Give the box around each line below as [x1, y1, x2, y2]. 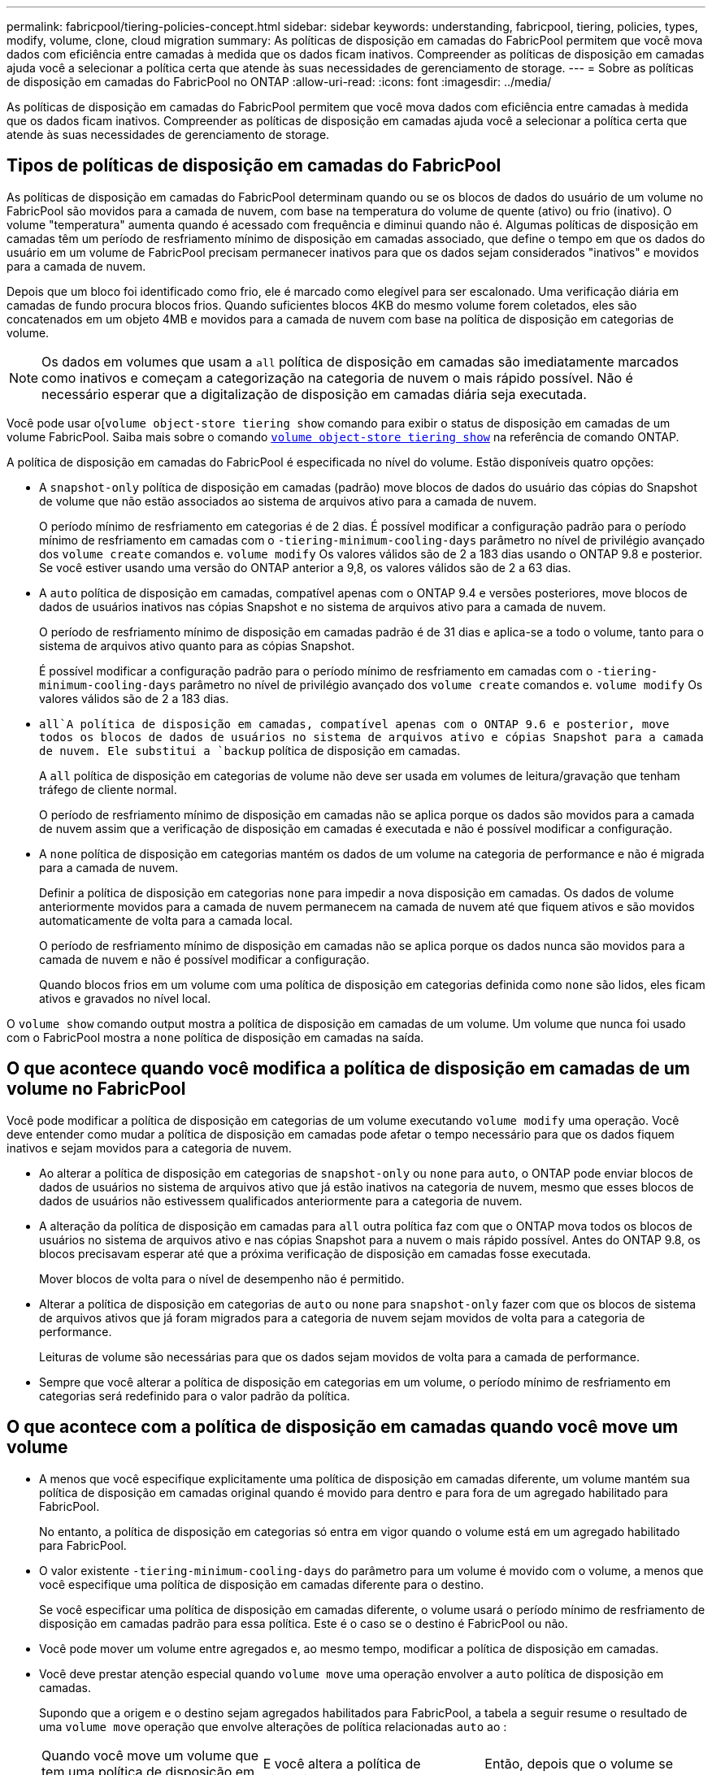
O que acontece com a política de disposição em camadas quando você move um [7, 1417, 679, 1438]
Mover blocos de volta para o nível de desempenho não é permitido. [39, 1271, 405, 1286]
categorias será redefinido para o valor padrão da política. [39, 1388, 350, 1403]
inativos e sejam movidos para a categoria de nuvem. [7, 1140, 292, 1155]
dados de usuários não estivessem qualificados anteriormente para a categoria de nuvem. [39, 1193, 523, 1208]
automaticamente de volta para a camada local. [39, 913, 293, 927]
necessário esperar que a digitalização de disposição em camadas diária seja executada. [41, 385, 587, 402]
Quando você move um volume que [41, 1747, 259, 1764]
